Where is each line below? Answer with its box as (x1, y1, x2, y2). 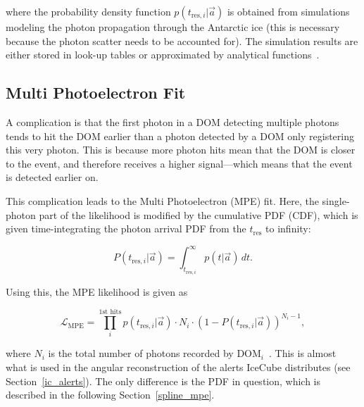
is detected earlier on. (6, 170, 99, 184)
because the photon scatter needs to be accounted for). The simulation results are (6, 33, 358, 48)
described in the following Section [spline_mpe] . (6, 387, 215, 402)
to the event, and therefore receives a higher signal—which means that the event (6, 156, 353, 170)
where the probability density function (6, 4, 171, 18)
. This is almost (269, 346, 337, 361)
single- (322, 193, 350, 208)
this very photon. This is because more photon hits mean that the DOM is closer (6, 142, 356, 157)
